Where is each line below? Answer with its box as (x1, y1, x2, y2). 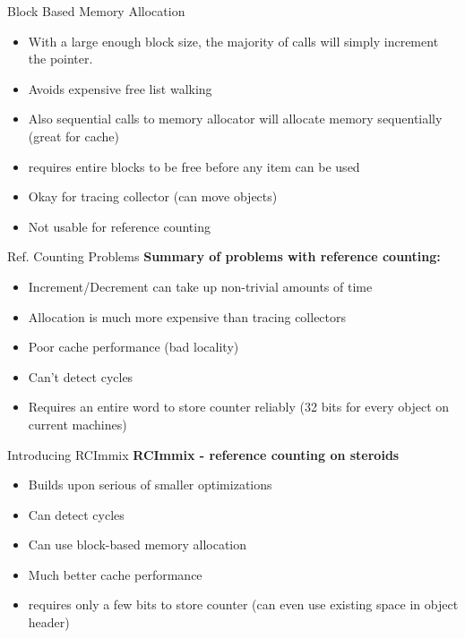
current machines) (28, 414, 127, 433)
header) (28, 613, 70, 632)
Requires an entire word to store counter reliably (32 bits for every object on (28, 397, 450, 416)
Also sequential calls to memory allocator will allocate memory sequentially (28, 109, 443, 128)
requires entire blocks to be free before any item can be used (28, 157, 360, 175)
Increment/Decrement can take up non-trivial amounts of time (28, 276, 373, 295)
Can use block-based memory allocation (28, 535, 247, 554)
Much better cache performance (28, 565, 202, 583)
